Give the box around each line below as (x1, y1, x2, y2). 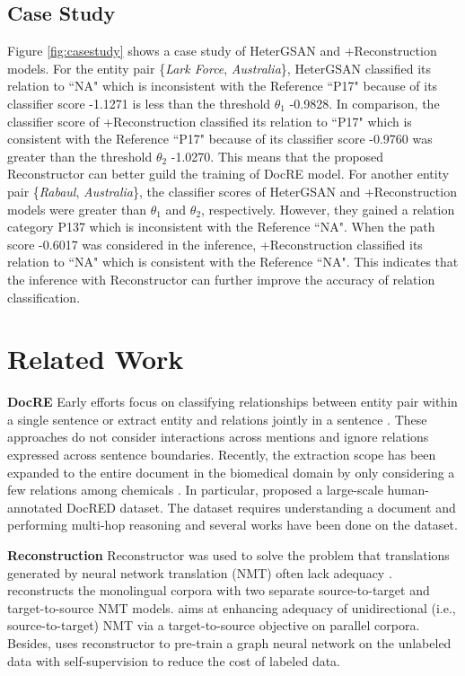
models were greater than (7, 199, 146, 218)
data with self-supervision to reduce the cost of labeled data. (7, 651, 340, 670)
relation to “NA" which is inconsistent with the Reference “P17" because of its (7, 76, 438, 95)
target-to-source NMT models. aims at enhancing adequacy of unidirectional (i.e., (7, 598, 456, 617)
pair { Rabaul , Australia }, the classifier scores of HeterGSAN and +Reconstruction (7, 181, 457, 200)
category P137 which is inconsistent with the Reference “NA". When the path (7, 217, 435, 236)
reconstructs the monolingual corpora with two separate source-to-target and (7, 581, 430, 600)
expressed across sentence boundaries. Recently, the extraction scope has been (7, 445, 436, 464)
